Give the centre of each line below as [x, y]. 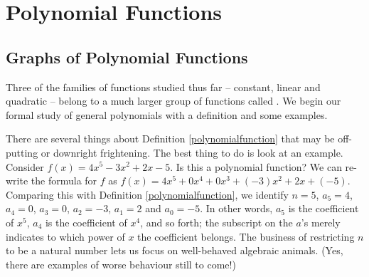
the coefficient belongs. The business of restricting [246, 236]
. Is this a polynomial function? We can [256, 166]
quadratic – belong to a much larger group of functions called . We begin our [173, 101]
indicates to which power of [65, 236]
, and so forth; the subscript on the [216, 222]
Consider [25, 166]
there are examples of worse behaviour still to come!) [121, 264]
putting [22, 152]
